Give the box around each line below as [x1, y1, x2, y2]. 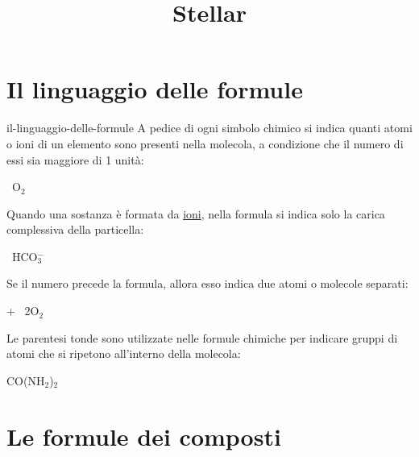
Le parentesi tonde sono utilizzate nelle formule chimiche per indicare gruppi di [6, 329, 398, 346]
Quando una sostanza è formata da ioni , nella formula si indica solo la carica [6, 205, 385, 222]
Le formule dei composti [6, 419, 281, 452]
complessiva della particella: [6, 221, 144, 238]
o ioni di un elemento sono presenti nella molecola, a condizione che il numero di [6, 135, 404, 152]
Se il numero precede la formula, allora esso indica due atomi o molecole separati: [6, 275, 409, 292]
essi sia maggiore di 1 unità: [6, 151, 144, 168]
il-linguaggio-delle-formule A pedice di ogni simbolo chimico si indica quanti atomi [6, 119, 413, 136]
